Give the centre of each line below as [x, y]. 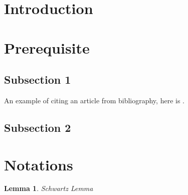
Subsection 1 [38, 79]
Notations [39, 164]
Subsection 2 [38, 127]
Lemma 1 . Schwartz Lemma [49, 188]
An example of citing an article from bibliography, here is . [94, 100]
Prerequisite [47, 47]
